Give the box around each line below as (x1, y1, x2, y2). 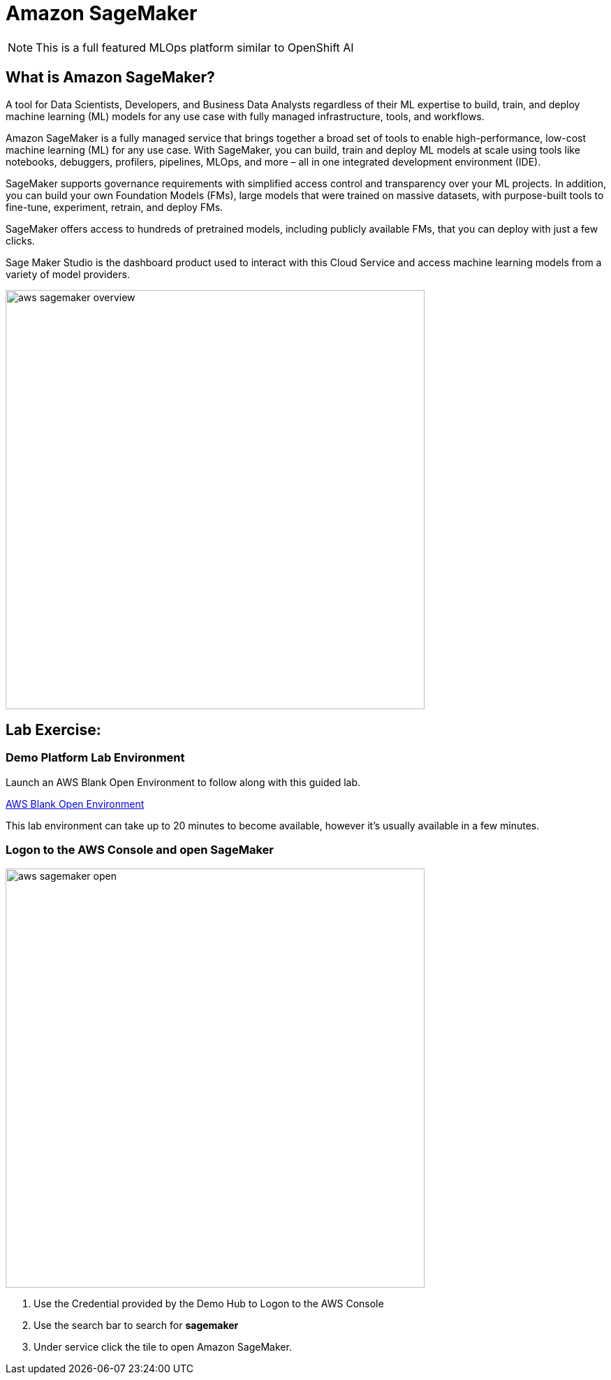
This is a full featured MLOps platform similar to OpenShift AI (36, 40, 354, 55)
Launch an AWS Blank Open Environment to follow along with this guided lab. (6, 776, 361, 788)
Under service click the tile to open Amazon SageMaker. (34, 1340, 292, 1353)
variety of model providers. (6, 268, 130, 280)
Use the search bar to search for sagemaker (34, 1319, 239, 1331)
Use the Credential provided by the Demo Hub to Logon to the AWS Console (34, 1297, 384, 1309)
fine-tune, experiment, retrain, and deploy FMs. (6, 201, 223, 213)
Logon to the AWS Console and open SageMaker (6, 843, 274, 857)
